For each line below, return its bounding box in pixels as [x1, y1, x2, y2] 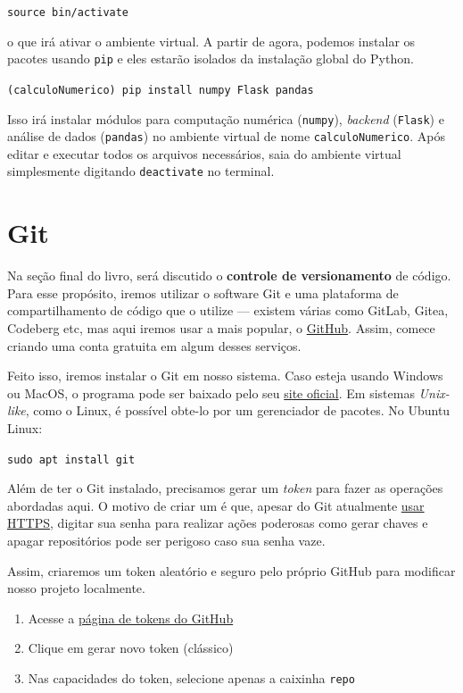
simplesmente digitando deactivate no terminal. [7, 162, 275, 180]
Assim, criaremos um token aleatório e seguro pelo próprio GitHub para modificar [7, 561, 456, 580]
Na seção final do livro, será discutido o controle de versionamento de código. [7, 266, 451, 285]
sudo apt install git [7, 453, 136, 466]
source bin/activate [7, 6, 129, 19]
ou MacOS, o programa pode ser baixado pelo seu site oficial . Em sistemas [7, 383, 415, 402]
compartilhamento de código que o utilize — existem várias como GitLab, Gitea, [7, 301, 449, 320]
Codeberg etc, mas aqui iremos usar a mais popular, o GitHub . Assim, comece [7, 319, 435, 338]
